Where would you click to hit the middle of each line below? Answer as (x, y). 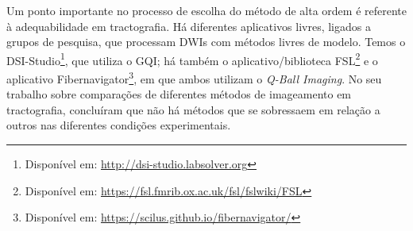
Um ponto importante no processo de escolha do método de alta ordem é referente (206, 10)
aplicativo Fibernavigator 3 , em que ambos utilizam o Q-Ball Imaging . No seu (194, 77)
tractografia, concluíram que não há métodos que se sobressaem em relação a (193, 109)
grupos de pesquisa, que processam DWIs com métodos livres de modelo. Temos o (206, 42)
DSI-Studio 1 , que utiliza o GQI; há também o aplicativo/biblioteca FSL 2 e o (192, 59)
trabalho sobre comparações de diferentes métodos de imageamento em (179, 94)
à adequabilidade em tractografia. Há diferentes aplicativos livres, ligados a (189, 26)
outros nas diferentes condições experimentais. (119, 125)
